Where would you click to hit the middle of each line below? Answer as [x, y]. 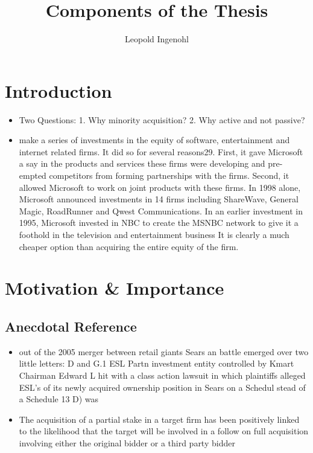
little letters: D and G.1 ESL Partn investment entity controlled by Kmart [156, 363]
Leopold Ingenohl [157, 39]
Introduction [58, 90]
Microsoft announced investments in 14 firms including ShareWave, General [159, 199]
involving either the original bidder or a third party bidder [127, 442]
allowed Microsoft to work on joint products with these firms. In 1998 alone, [160, 187]
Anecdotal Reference [71, 326]
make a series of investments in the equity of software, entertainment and [154, 140]
